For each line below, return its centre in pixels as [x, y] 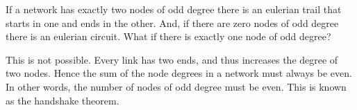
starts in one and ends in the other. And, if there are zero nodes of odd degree [172, 22]
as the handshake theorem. [63, 100]
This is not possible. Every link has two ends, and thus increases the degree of [172, 59]
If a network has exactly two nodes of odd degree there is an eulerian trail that [174, 9]
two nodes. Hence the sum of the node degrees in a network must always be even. [179, 73]
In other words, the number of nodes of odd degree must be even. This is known [176, 86]
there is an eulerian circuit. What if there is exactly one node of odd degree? [168, 36]
